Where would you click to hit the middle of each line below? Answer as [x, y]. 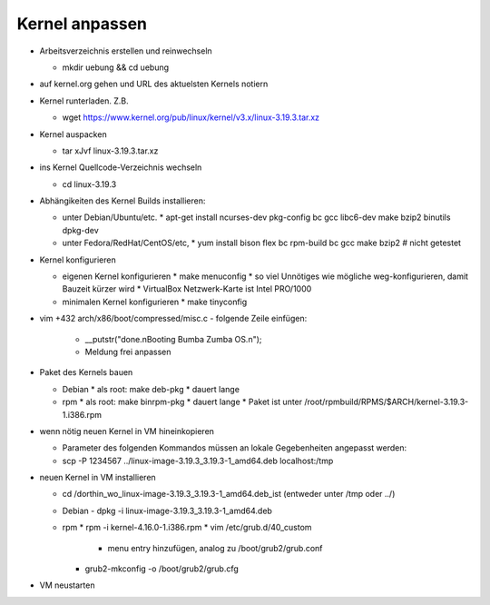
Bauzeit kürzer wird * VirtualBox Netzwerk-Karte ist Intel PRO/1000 [187, 289]
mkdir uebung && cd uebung [116, 67]
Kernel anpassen [82, 24]
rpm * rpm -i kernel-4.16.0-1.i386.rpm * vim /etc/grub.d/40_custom [187, 528]
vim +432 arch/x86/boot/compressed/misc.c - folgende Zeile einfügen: [173, 319]
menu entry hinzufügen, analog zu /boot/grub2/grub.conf [215, 548]
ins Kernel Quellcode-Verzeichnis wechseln [121, 167]
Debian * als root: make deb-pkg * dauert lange [151, 389]
